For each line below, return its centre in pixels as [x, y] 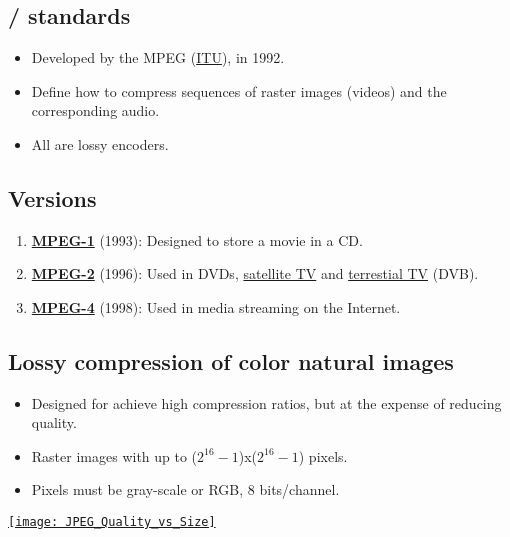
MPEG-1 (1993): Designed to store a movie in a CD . [197, 239]
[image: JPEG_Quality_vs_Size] [112, 521]
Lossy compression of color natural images [231, 360]
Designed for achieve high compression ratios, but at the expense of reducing [266, 402]
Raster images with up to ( [114, 455]
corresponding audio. [95, 110]
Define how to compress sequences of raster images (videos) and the [239, 90]
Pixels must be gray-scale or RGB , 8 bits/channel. [185, 489]
